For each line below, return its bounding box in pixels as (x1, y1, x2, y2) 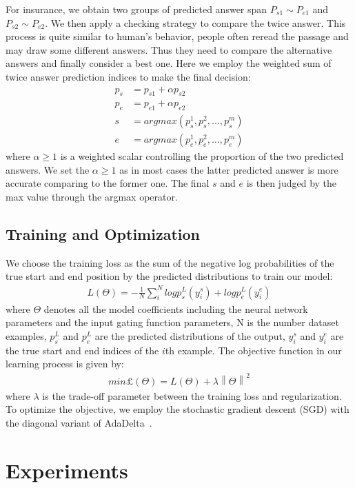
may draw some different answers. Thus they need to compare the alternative (6, 42, 332, 57)
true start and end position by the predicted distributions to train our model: (6, 269, 333, 283)
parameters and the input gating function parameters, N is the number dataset (6, 315, 339, 329)
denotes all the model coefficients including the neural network (43, 301, 308, 316)
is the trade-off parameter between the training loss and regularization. (42, 388, 342, 403)
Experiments (6, 456, 128, 484)
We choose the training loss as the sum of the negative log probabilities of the (6, 255, 334, 270)
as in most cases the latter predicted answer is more (119, 162, 338, 176)
